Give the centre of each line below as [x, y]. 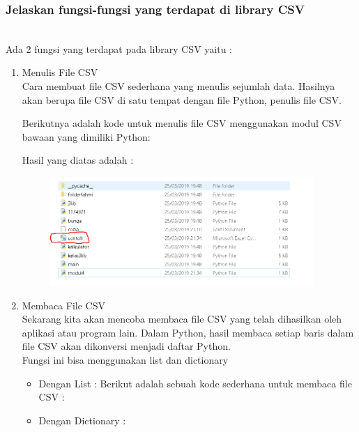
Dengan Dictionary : [82, 420]
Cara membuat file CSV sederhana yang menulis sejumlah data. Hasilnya [178, 86]
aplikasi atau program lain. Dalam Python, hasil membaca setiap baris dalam [188, 332]
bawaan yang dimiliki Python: [86, 136]
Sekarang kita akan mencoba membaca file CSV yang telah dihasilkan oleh [182, 319]
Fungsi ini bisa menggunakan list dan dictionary [125, 360]
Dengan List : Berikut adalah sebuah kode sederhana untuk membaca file [195, 383]
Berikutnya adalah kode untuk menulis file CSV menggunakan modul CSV [182, 123]
